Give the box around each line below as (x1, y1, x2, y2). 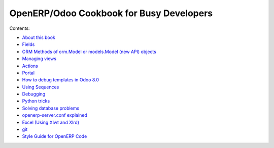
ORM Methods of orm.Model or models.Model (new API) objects (22, 48, 157, 55)
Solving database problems (22, 105, 80, 111)
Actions (22, 63, 38, 69)
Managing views (22, 56, 57, 62)
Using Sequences (22, 84, 59, 90)
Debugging (22, 91, 46, 97)
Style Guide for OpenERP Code (22, 133, 87, 139)
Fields (22, 41, 35, 47)
